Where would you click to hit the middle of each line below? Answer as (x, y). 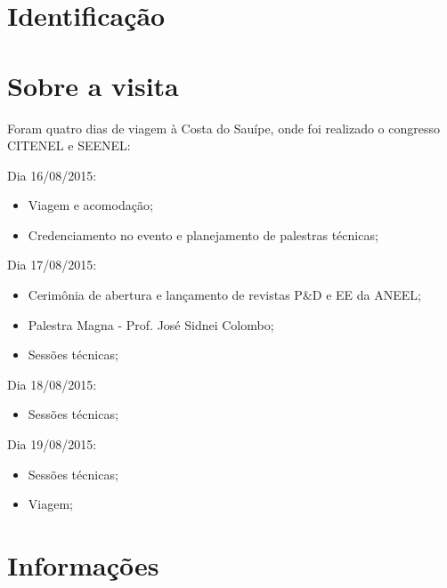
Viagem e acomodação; (90, 205)
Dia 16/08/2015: (52, 175)
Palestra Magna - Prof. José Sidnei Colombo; (151, 324)
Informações (83, 565)
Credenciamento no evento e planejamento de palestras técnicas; (203, 234)
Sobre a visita (93, 85)
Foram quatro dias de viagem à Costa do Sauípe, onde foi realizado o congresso (223, 128)
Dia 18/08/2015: (52, 384)
